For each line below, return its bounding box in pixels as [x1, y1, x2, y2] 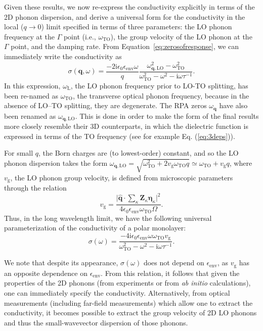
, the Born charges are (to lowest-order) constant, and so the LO [38, 148, 239, 158]
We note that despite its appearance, [4, 257, 118, 268]
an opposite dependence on [4, 267, 87, 278]
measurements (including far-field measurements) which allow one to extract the [4, 297, 253, 308]
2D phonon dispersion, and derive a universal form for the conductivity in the [4, 11, 245, 22]
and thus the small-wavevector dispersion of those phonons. [4, 317, 188, 327]
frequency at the [4, 31, 55, 41]
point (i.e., [63, 31, 96, 41]
